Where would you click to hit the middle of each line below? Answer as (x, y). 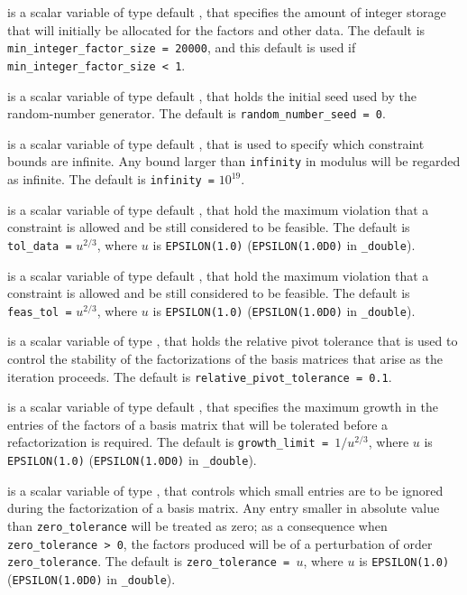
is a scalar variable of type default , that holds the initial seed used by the (212, 95)
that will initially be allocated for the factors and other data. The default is (216, 29)
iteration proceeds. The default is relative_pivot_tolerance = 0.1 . (200, 376)
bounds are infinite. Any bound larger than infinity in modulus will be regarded (234, 161)
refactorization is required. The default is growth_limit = (168, 442)
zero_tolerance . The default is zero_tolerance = (149, 561)
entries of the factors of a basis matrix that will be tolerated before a (198, 424)
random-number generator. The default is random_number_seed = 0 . (197, 113)
